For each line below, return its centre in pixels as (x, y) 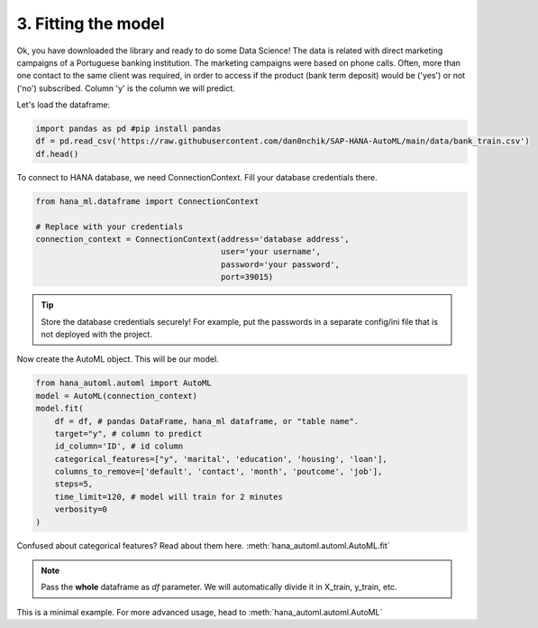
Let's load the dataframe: (64, 105)
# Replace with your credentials (109, 226)
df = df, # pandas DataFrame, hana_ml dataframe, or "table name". (207, 421)
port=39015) (247, 277)
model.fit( (59, 409)
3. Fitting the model (91, 23)
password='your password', (281, 264)
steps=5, (74, 484)
